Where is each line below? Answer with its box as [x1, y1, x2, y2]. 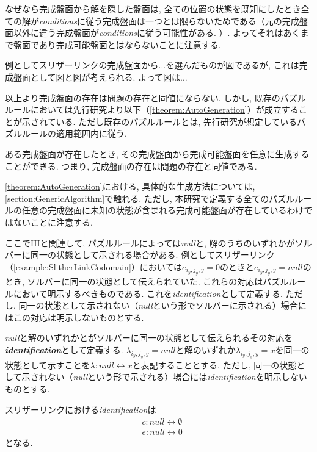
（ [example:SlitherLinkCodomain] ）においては [5, 260, 183, 273]
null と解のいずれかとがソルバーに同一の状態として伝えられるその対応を [5, 331, 293, 344]
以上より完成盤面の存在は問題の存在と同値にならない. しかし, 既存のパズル [5, 91, 306, 104]
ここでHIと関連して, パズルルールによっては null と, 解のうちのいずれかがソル [5, 236, 312, 249]
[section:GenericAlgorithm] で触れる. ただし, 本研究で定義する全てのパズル [5, 192, 295, 204]
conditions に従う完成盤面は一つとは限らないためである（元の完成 [39, 14, 299, 27]
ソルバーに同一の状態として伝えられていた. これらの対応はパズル [27, 275, 289, 288]
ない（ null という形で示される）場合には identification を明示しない [47, 370, 307, 383]
